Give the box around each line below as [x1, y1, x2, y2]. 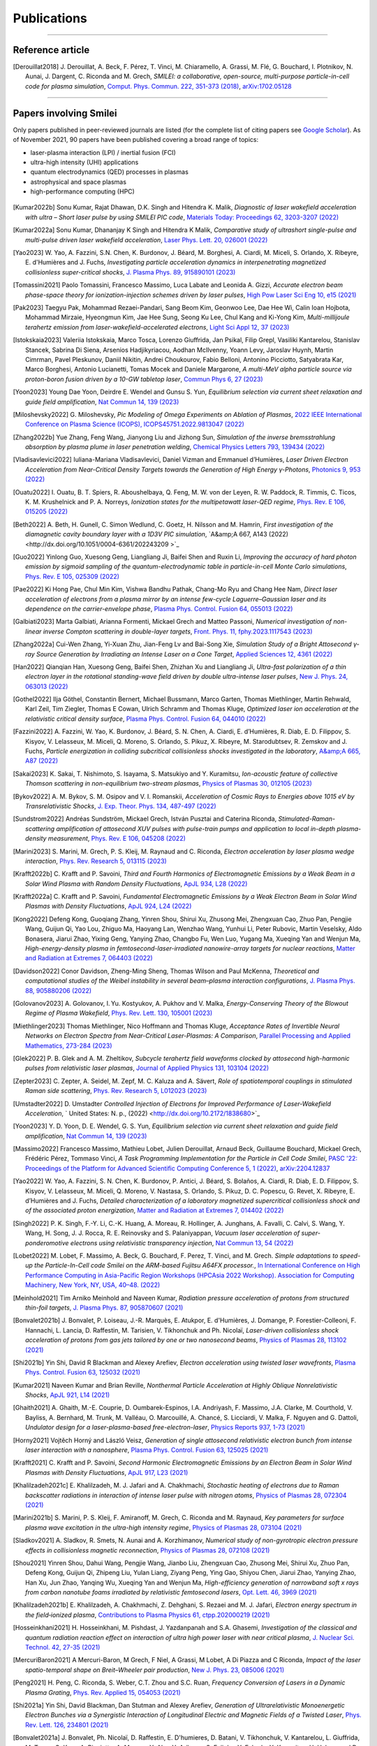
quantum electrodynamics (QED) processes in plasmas [30, 168, 188, 176]
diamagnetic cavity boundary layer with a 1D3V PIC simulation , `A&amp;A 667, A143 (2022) [25, 530, 289, 538]
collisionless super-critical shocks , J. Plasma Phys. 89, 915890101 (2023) [25, 267, 236, 276]
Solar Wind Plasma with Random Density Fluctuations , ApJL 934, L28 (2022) [25, 879, 248, 888]
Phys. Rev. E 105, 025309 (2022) [25, 572, 120, 580]
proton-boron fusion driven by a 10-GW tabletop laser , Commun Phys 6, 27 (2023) [25, 374, 263, 383]
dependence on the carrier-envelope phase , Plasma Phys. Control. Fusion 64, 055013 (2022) [25, 604, 293, 612]
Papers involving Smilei [13, 107, 118, 119]
